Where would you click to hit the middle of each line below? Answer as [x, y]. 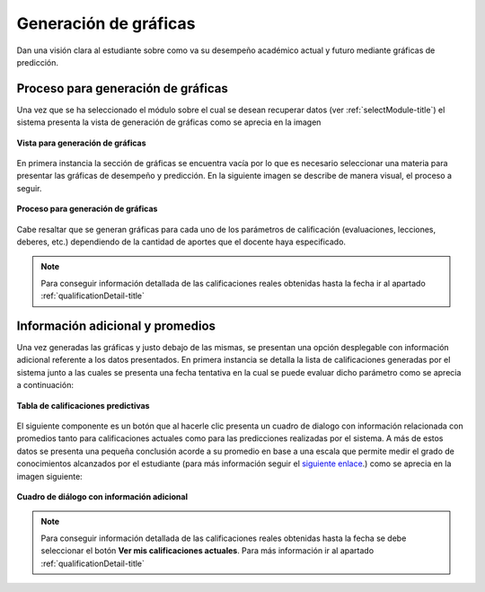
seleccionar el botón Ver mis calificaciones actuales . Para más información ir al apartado [207, 551]
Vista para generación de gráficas [82, 143]
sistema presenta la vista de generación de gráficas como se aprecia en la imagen [169, 122]
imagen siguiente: [49, 476]
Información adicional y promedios [116, 326]
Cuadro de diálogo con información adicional [102, 496]
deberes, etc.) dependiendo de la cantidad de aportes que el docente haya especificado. [181, 242]
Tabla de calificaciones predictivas [83, 405]
